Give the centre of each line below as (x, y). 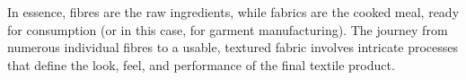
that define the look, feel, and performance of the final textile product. (201, 64)
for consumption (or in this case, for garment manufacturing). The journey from (228, 29)
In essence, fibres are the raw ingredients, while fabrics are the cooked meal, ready (233, 12)
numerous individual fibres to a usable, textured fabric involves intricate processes (233, 47)
